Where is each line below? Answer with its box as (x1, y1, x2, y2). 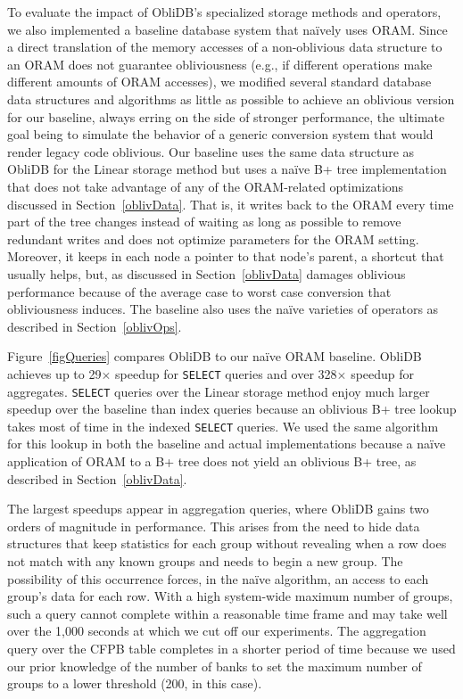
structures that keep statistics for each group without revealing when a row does (7, 534, 447, 553)
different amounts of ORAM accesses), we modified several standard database (7, 72, 432, 91)
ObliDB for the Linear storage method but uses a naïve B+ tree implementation (7, 160, 447, 178)
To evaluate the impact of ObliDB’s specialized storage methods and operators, (7, 3, 442, 21)
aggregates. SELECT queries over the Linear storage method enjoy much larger (7, 382, 430, 400)
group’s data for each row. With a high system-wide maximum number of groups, (7, 587, 453, 605)
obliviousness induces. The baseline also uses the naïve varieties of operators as (7, 300, 439, 318)
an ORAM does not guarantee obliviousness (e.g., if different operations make (7, 54, 433, 73)
